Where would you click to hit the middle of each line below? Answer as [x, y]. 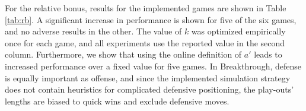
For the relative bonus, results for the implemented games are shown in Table [146, 8]
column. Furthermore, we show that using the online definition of [123, 54]
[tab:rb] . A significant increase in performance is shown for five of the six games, [151, 19]
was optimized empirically [238, 31]
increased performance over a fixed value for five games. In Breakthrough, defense [153, 66]
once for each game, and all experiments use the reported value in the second [145, 42]
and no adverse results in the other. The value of [93, 31]
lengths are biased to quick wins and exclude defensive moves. [117, 101]
